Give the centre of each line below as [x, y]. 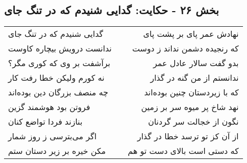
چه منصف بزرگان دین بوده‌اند [58, 92]
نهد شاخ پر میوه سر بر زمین [190, 107]
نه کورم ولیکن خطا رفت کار [56, 78]
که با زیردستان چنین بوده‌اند [191, 92]
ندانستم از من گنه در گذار [194, 78]
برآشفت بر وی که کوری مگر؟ [59, 63]
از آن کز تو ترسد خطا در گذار [188, 136]
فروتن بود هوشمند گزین [49, 107]
